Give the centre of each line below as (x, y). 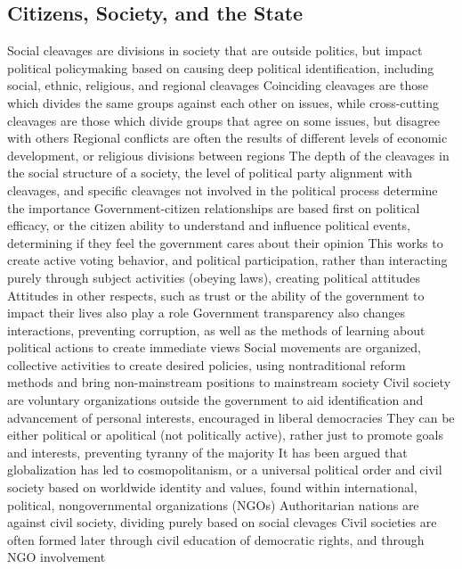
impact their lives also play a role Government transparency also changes (207, 313)
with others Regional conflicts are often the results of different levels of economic (227, 138)
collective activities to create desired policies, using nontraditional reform (207, 364)
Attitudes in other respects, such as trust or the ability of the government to (216, 295)
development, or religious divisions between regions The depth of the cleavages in (228, 155)
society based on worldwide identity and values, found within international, (212, 487)
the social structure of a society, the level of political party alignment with (210, 173)
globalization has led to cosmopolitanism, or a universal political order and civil (225, 470)
